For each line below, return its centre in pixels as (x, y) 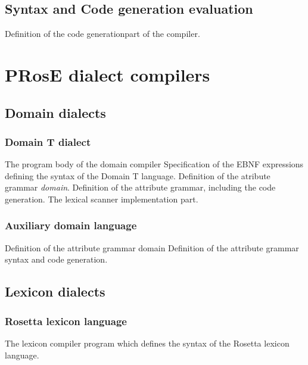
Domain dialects (55, 112)
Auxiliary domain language (71, 225)
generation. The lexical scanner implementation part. (102, 199)
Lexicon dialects (55, 291)
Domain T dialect (48, 141)
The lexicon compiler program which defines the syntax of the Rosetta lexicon (147, 343)
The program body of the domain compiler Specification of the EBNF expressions (154, 164)
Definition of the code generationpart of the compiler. (102, 34)
